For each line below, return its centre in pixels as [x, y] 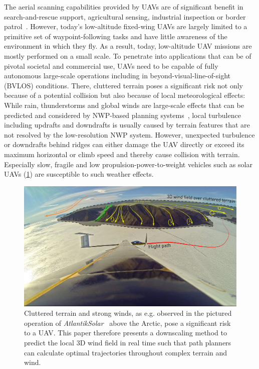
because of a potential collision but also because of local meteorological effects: [125, 95]
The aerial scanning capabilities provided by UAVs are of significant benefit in [124, 7]
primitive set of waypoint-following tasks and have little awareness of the [116, 36]
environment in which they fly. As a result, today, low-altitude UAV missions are [128, 46]
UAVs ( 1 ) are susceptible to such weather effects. [79, 174]
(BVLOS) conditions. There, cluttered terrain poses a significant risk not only [123, 85]
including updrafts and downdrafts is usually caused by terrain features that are [127, 125]
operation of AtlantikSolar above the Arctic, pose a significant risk [127, 323]
